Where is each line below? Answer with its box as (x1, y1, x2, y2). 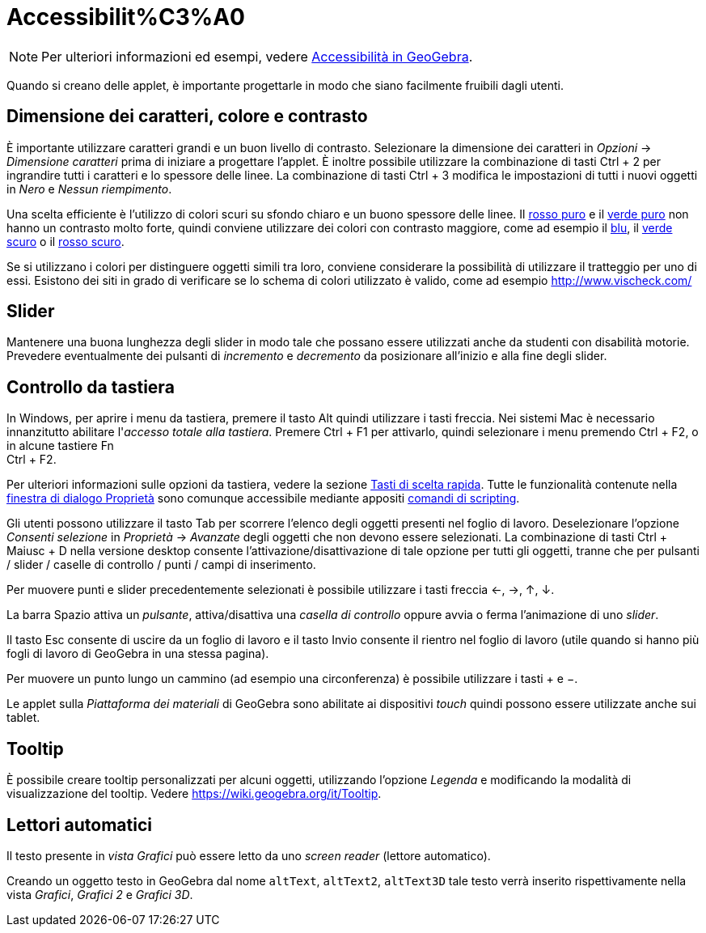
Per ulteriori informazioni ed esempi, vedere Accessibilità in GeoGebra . (41, 48, 473, 65)
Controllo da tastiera (6, 376, 175, 397)
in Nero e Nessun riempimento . (6, 181, 172, 196)
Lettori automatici (6, 814, 152, 835)
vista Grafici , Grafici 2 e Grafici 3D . (6, 887, 193, 901)
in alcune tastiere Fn (6, 439, 114, 453)
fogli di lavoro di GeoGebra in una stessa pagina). (6, 647, 269, 661)
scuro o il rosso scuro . (6, 234, 125, 248)
